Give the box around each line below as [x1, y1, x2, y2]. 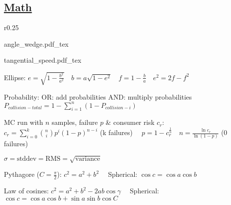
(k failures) [100, 127, 133, 137]
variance [75, 155, 100, 162]
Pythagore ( [4, 169, 39, 179]
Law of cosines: [4, 186, 49, 196]
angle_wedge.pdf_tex [4, 38, 69, 49]
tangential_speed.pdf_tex [4, 55, 82, 65]
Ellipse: [4, 72, 26, 82]
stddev [17, 155, 36, 162]
